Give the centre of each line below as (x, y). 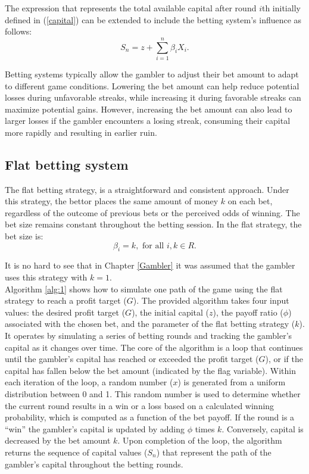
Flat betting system (67, 164)
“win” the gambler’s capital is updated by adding (95, 428)
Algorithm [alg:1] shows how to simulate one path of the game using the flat (144, 289)
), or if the (284, 359)
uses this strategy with (46, 277)
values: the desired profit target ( (65, 312)
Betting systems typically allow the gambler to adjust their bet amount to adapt (152, 74)
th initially (281, 8)
